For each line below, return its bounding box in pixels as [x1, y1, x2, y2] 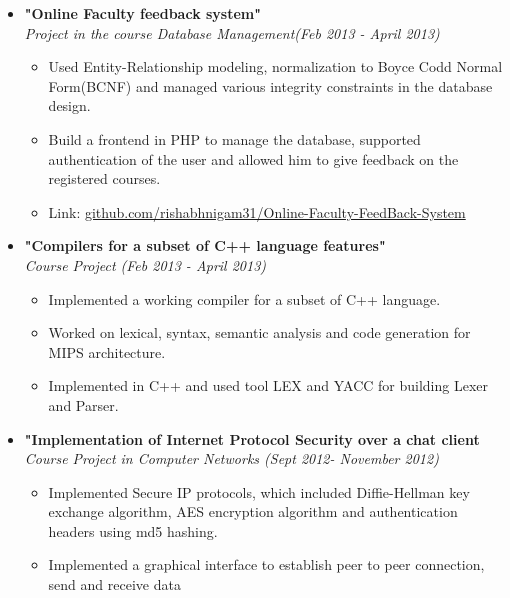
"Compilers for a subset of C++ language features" [24, 235, 386, 256]
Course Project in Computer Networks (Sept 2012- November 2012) [24, 448, 439, 469]
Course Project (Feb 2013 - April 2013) [24, 254, 267, 275]
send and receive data [48, 574, 181, 595]
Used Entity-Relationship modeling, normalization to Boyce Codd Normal [48, 56, 503, 77]
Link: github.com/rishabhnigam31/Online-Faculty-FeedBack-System [48, 201, 466, 222]
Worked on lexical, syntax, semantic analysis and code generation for [48, 322, 471, 343]
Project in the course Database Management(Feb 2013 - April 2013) [24, 22, 440, 43]
